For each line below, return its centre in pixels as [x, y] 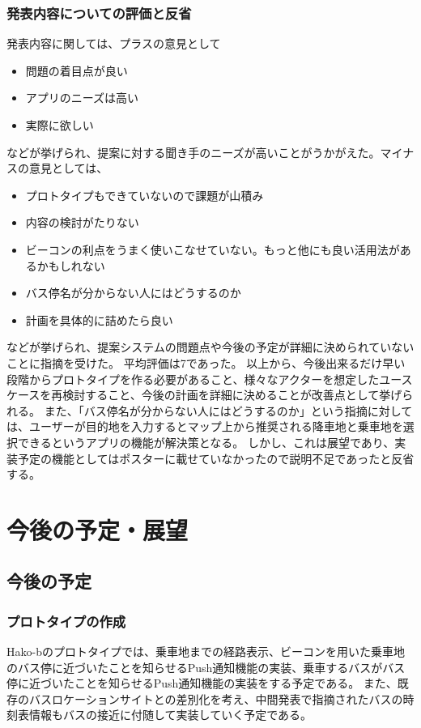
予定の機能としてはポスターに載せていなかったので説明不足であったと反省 [216, 458]
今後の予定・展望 [98, 529]
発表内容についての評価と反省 [99, 13]
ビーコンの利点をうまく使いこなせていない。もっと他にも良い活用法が [213, 249]
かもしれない [71, 265]
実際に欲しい [60, 125]
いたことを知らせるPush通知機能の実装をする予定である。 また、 [224, 683]
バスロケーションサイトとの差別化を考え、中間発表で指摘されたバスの [216, 698]
